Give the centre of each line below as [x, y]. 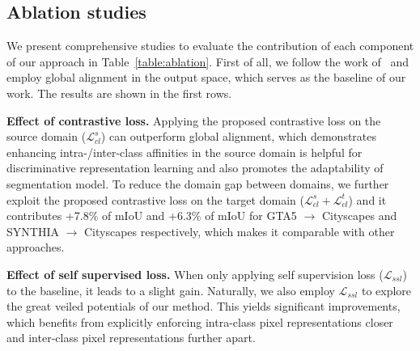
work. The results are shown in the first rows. [119, 93]
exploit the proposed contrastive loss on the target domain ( [155, 199]
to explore [386, 290]
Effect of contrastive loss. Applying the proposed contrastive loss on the [194, 120]
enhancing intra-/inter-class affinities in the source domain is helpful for [185, 152]
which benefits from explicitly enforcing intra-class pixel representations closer [200, 321]
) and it [367, 199]
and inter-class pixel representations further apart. [131, 338]
